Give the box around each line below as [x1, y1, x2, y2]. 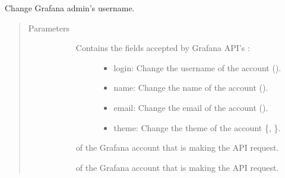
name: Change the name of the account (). [113, 81, 268, 94]
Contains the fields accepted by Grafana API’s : [75, 42, 250, 54]
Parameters [28, 21, 69, 34]
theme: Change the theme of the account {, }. [113, 121, 281, 133]
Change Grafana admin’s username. [5, 2, 135, 14]
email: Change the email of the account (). [113, 101, 268, 113]
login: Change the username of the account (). [113, 61, 281, 74]
